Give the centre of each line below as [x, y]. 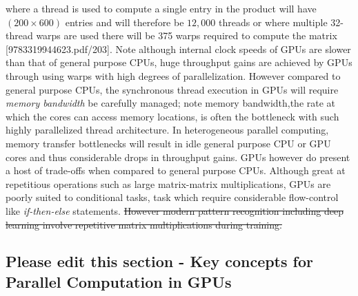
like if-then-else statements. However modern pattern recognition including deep [175, 210]
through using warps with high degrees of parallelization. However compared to [173, 75]
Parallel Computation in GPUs [119, 281]
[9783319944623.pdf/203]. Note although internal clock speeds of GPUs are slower [178, 49]
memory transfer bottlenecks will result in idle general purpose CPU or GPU [168, 143]
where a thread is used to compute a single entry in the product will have [161, 8]
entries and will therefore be [125, 22]
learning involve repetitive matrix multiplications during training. [144, 224]
